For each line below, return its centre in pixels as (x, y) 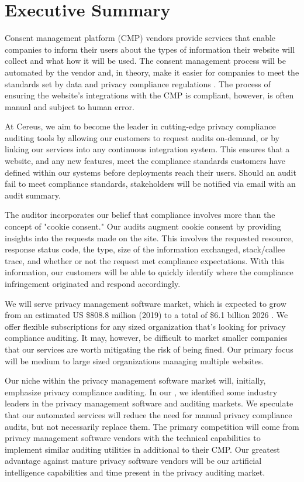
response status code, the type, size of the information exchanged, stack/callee (145, 249)
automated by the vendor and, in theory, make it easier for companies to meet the (152, 72)
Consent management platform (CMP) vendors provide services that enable (140, 38)
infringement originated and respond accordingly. (93, 283)
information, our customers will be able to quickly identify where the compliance (149, 272)
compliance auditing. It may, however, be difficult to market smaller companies (146, 338)
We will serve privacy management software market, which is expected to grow (146, 303)
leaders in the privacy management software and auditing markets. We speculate (149, 403)
